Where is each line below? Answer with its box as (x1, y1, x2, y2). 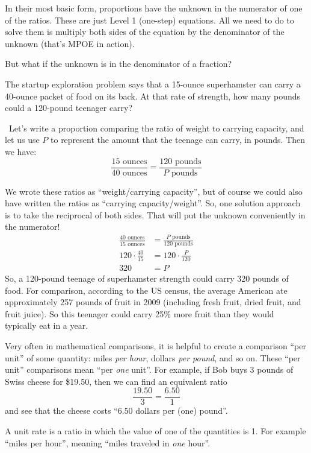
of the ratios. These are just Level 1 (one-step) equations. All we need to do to (5, 13, 294, 26)
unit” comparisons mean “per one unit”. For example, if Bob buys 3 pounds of (5, 363, 294, 376)
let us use (5, 133, 40, 146)
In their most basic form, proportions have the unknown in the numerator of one (5, 2, 303, 14)
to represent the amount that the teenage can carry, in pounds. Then (51, 133, 306, 146)
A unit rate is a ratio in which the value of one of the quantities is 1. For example (5, 425, 306, 437)
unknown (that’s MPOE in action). (5, 37, 135, 49)
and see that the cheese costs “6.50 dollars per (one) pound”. (5, 404, 228, 417)
